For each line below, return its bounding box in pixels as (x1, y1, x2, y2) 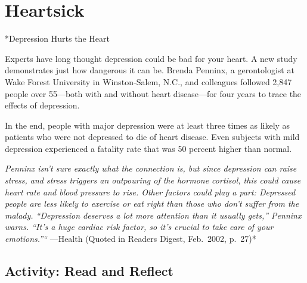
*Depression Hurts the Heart (5, 32, 110, 45)
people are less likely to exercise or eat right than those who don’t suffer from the (5, 197, 299, 210)
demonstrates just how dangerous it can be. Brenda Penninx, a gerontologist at (5, 64, 294, 76)
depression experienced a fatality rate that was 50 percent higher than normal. (5, 142, 292, 154)
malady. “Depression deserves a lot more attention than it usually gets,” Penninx (5, 209, 302, 221)
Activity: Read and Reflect (5, 262, 173, 280)
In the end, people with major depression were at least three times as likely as (5, 119, 290, 131)
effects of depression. (5, 99, 80, 111)
